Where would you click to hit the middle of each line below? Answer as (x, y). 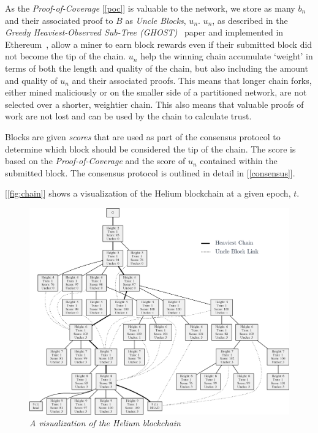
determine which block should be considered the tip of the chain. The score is (150, 149)
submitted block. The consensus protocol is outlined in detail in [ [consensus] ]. (150, 172)
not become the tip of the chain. (66, 56)
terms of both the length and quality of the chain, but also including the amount (157, 68)
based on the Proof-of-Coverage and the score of (95, 161)
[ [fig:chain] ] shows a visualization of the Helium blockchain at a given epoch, (148, 193)
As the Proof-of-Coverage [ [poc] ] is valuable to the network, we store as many (150, 8)
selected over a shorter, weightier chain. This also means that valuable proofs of (154, 104)
